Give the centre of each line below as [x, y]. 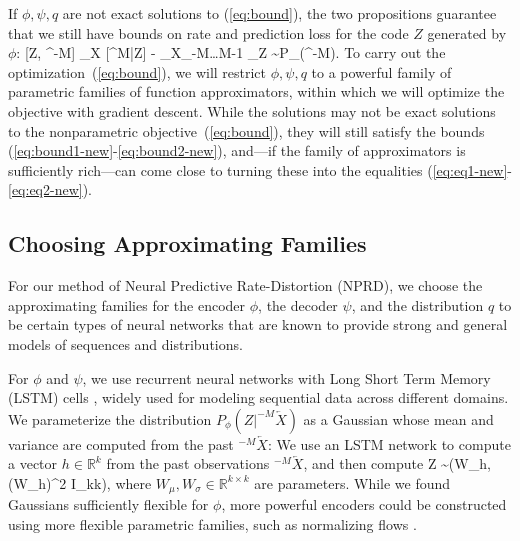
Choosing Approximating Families [187, 243]
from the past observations [188, 463]
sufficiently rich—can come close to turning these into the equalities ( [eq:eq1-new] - [260, 169]
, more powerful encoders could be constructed [364, 504]
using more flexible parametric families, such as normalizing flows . [212, 523]
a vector [33, 463]
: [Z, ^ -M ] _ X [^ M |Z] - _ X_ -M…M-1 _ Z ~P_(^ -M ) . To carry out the [231, 52]
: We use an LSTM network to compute [389, 443]
